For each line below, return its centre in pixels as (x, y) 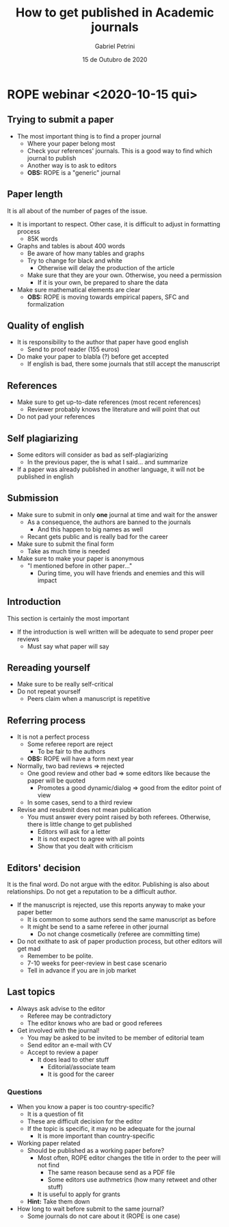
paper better (35, 912)
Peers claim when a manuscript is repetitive (89, 699)
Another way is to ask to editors (72, 165)
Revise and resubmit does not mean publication (84, 810)
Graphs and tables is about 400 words (71, 246)
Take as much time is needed (68, 551)
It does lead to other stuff (73, 1059)
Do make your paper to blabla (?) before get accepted (93, 357)
